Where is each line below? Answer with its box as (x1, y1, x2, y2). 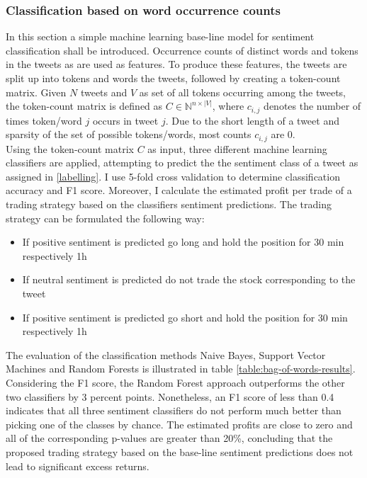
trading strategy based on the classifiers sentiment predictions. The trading (6, 197, 332, 212)
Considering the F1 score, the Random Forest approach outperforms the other (6, 375, 345, 389)
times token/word (6, 113, 82, 127)
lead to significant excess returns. (6, 458, 149, 473)
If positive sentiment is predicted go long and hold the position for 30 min (22, 234, 344, 249)
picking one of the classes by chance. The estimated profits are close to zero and (6, 416, 353, 431)
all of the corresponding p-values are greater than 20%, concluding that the (6, 431, 333, 445)
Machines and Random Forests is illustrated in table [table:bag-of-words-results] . (6, 361, 356, 376)
